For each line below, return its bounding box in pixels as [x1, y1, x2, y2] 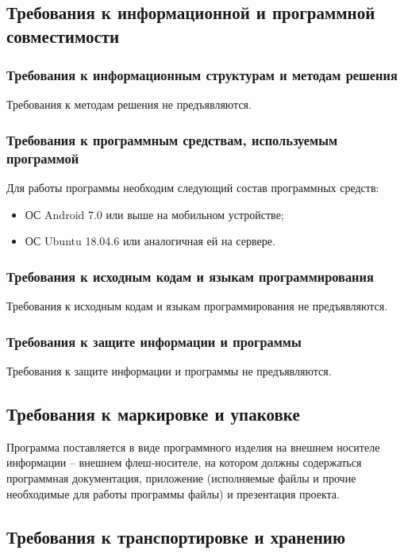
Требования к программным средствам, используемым [6, 129, 338, 149]
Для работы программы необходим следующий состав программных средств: [6, 179, 379, 196]
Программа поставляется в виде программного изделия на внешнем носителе [6, 438, 380, 455]
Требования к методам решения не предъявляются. [6, 96, 252, 113]
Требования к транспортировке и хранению [6, 524, 346, 548]
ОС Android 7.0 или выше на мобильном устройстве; [25, 206, 284, 222]
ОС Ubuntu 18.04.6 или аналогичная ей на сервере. [25, 233, 275, 249]
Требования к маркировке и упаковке [6, 401, 300, 425]
